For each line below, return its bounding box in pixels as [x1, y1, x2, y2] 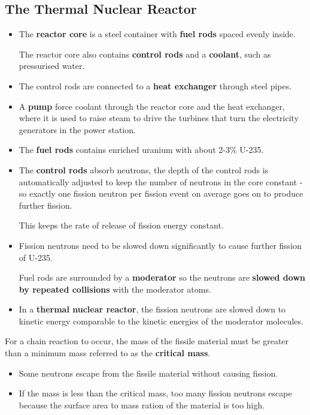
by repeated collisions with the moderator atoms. [19, 282, 211, 295]
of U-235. [19, 251, 53, 263]
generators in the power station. [19, 123, 136, 136]
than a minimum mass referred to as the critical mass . [5, 347, 211, 359]
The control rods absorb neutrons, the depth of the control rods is [19, 163, 269, 176]
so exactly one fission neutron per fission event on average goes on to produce [19, 187, 303, 200]
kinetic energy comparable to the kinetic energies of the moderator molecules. [19, 314, 303, 327]
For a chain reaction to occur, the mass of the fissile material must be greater [5, 335, 289, 347]
